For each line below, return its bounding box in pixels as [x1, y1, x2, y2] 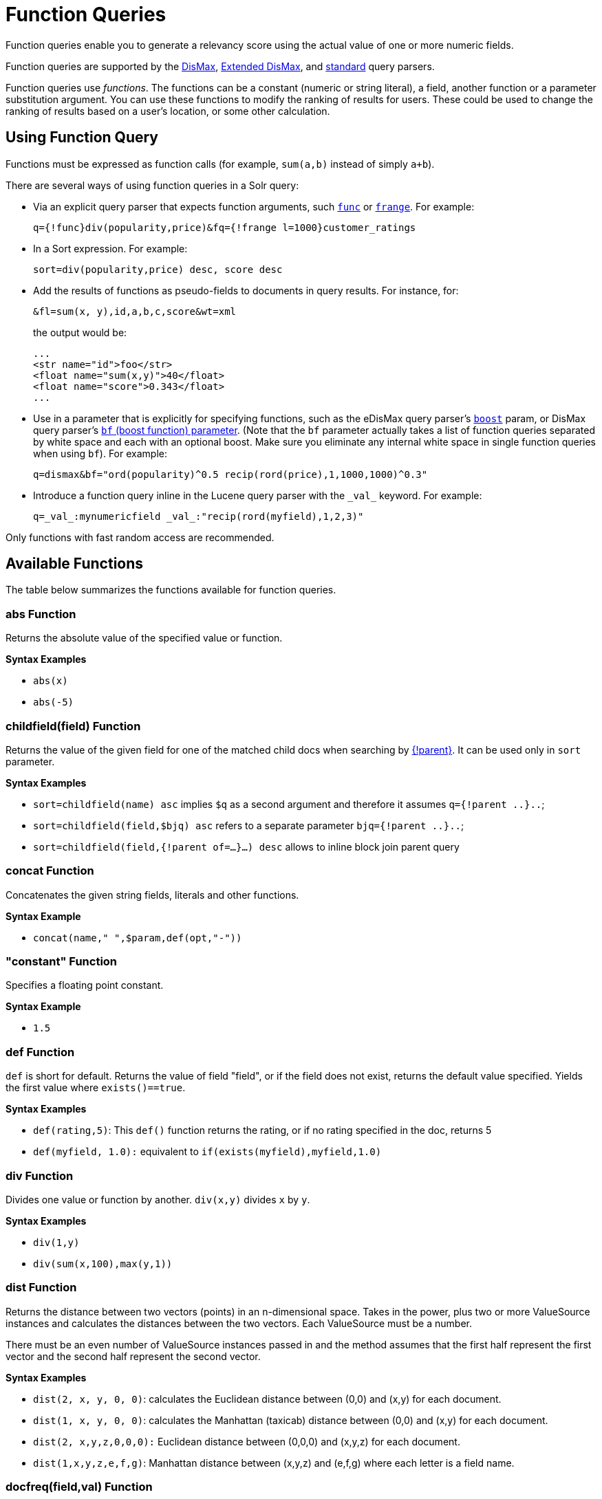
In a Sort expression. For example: [33, 242, 188, 254]
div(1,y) [33, 1236, 80, 1248]
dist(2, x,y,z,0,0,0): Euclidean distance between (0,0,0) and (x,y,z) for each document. [33, 1435, 460, 1447]
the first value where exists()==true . [6, 1082, 186, 1094]
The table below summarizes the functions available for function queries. [6, 584, 336, 596]
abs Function [6, 606, 76, 621]
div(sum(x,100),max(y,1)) [33, 1258, 173, 1269]
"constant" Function [6, 954, 118, 969]
